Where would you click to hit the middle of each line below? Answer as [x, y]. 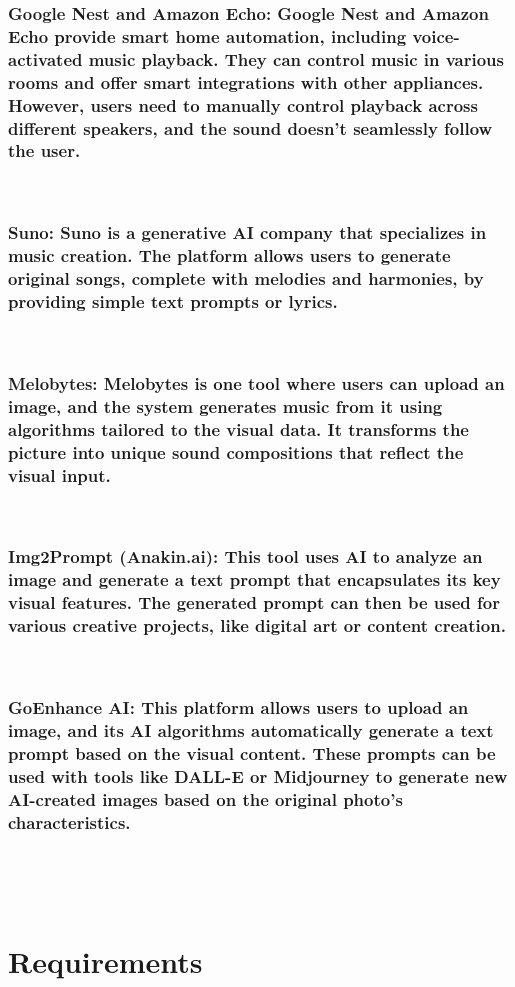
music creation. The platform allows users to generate [229, 255]
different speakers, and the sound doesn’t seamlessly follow [250, 127]
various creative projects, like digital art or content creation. [257, 625]
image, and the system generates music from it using [225, 405]
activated [45, 58]
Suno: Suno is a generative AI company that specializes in [247, 232]
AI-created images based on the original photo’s [205, 798]
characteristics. [69, 821]
